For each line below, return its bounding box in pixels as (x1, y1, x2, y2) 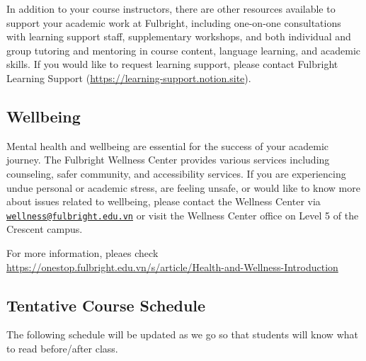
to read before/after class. (6, 340, 118, 355)
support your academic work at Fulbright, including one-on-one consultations (6, 15, 341, 30)
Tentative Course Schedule (6, 294, 206, 316)
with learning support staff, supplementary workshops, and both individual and (6, 29, 351, 44)
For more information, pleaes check (6, 245, 159, 260)
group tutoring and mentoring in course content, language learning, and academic (6, 42, 361, 57)
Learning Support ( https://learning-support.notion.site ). (6, 70, 251, 85)
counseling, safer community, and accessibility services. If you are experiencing (6, 166, 346, 180)
